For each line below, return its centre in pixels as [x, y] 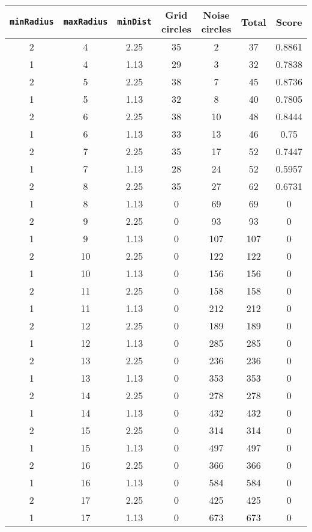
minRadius [32, 22]
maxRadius [85, 22]
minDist [134, 22]
